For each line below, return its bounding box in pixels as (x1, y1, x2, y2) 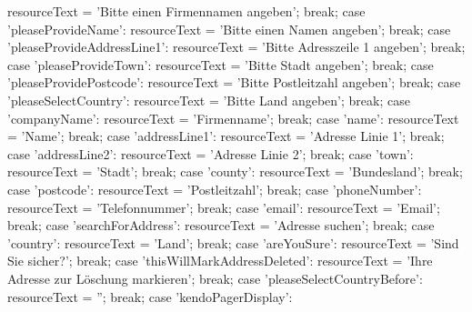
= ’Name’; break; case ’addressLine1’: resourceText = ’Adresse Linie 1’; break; (7, 126, 445, 146)
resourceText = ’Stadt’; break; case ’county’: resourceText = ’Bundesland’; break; (7, 162, 463, 181)
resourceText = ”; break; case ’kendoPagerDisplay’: (7, 287, 293, 306)
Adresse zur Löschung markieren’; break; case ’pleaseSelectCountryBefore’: (7, 268, 423, 287)
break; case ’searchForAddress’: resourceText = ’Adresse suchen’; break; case (7, 216, 435, 235)
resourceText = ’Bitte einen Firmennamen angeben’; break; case (7, 2, 366, 20)
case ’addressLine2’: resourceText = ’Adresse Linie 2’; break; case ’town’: (7, 144, 414, 163)
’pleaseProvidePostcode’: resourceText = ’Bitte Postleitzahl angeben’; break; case (7, 73, 461, 92)
